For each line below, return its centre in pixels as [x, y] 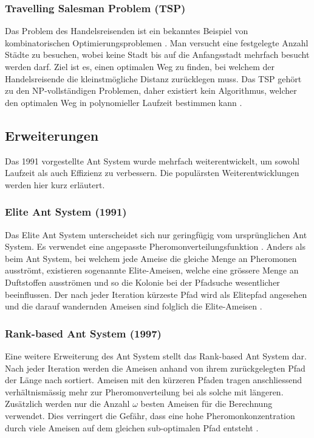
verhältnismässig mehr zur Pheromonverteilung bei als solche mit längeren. [144, 391]
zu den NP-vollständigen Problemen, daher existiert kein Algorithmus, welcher [151, 90]
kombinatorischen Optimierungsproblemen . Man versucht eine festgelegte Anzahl [157, 42]
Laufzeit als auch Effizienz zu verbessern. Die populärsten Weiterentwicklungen [152, 173]
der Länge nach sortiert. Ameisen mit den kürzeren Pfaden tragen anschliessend [154, 380]
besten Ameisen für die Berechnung [206, 404]
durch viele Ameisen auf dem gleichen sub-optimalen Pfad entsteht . [132, 427]
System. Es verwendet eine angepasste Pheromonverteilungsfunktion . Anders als [155, 246]
